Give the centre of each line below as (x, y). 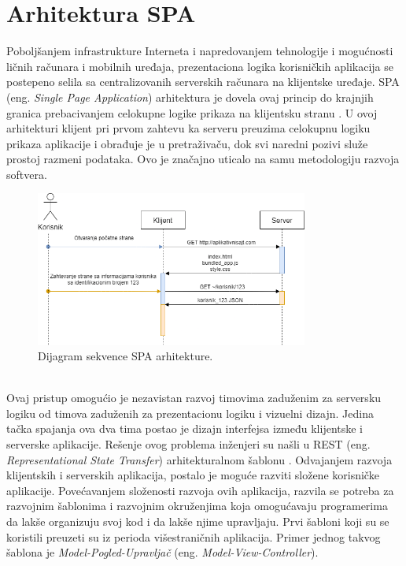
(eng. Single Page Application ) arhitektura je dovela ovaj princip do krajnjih (190, 97)
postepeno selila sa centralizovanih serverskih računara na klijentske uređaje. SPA (203, 82)
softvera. (27, 174)
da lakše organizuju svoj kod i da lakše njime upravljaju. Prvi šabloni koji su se (198, 521)
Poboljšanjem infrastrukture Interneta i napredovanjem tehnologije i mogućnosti (200, 51)
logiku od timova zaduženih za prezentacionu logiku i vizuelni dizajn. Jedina (190, 413)
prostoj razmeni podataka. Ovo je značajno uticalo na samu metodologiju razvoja (203, 159)
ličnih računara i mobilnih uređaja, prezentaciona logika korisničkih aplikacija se (200, 66)
